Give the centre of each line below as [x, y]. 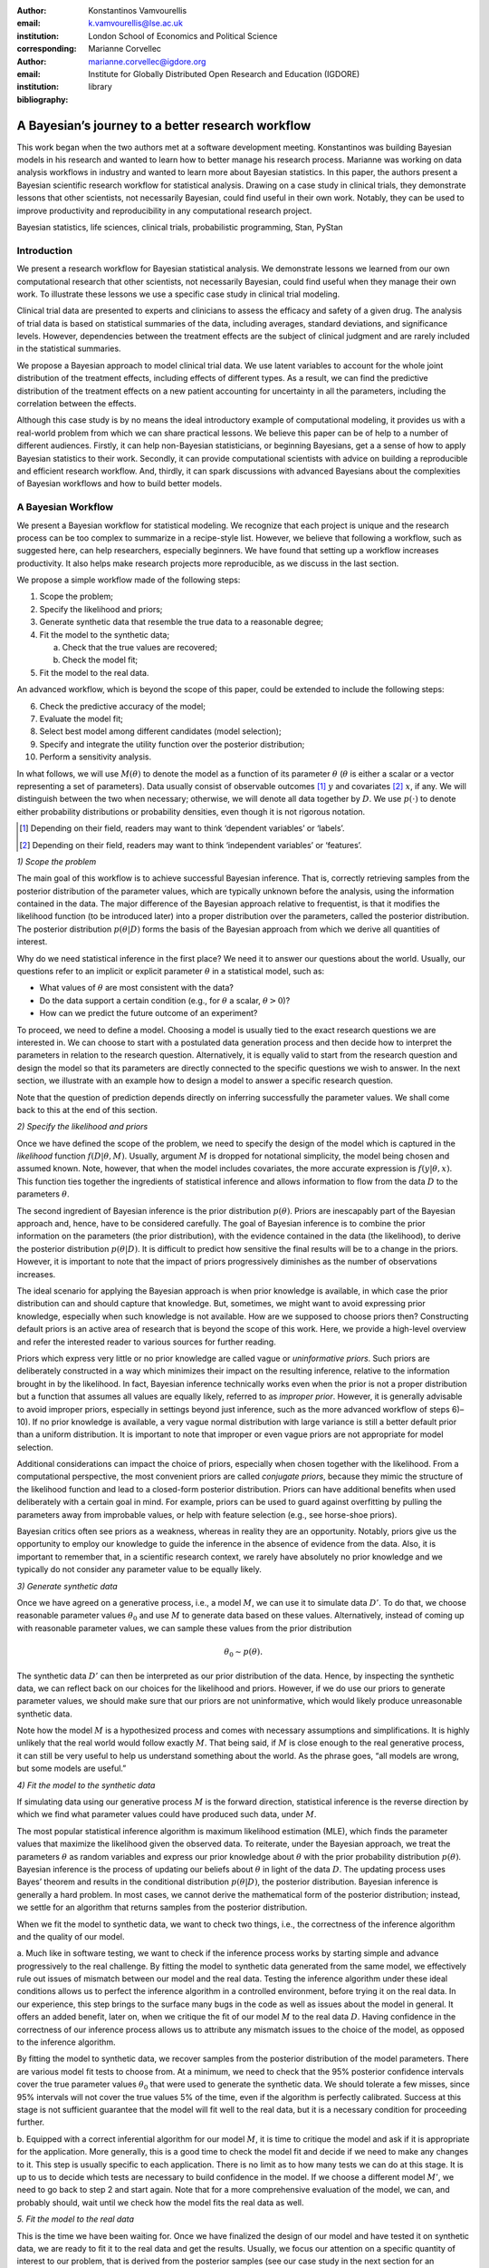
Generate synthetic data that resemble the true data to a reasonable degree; [182, 622]
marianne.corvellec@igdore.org [147, 61]
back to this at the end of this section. [87, 1110]
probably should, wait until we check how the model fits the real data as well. [160, 2202]
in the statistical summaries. [69, 348]
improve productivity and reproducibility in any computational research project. [164, 210]
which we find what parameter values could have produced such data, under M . [167, 1814]
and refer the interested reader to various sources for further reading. [146, 1342]
